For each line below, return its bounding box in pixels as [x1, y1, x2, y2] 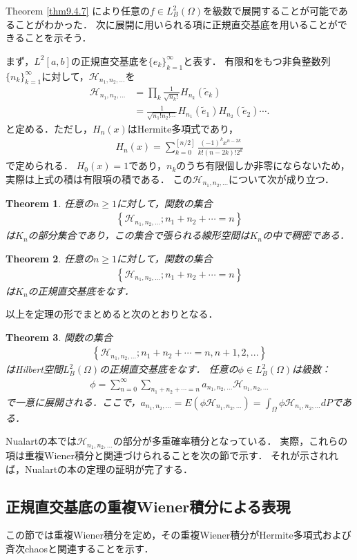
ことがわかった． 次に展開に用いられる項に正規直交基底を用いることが [15, 17, 338, 31]
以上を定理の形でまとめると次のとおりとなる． [6, 307, 218, 321]
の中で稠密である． [262, 228, 349, 242]
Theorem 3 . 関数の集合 [6, 329, 113, 344]
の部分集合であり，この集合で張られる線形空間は [28, 228, 250, 242]
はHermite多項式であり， [127, 121, 239, 135]
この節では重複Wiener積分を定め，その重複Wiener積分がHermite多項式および [6, 528, 351, 542]
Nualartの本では [6, 434, 77, 448]
